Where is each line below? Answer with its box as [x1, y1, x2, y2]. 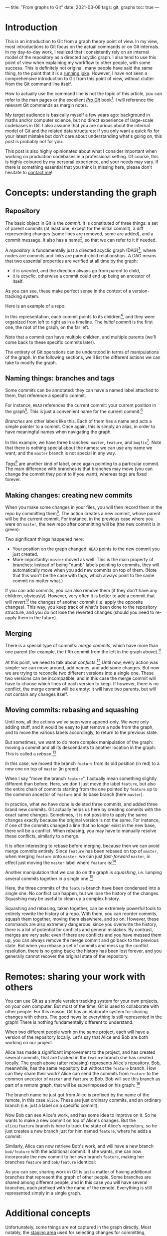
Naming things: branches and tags [5, 374, 115, 382]
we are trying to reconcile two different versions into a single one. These [5, 670, 154, 676]
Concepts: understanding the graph [5, 187, 157, 198]
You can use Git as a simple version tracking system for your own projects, [5, 998, 159, 1004]
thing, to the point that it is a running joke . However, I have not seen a [5, 70, 148, 76]
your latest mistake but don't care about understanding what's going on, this [5, 133, 162, 139]
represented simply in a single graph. [5, 1190, 81, 1196]
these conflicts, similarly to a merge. [5, 833, 80, 839]
